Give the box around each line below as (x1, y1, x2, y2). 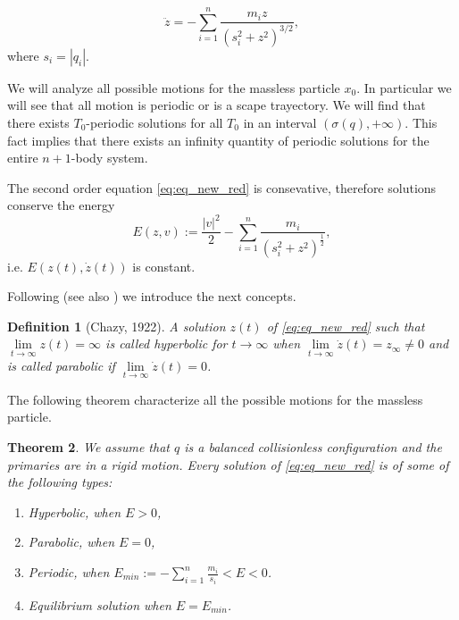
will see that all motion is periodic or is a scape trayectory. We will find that (7, 96, 426, 114)
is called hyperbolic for (105, 334, 228, 353)
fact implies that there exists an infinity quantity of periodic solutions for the (7, 130, 430, 149)
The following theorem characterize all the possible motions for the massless (7, 390, 423, 408)
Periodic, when (28, 563, 110, 582)
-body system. (71, 148, 148, 167)
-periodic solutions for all (86, 113, 223, 131)
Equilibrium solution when (28, 595, 171, 614)
